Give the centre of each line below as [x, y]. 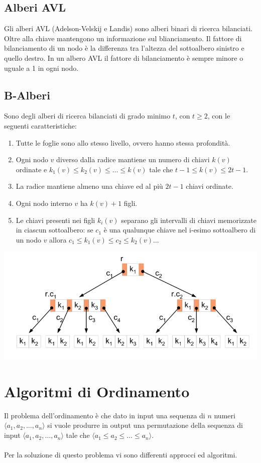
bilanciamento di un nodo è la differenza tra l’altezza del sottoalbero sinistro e [124, 48]
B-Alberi [27, 95]
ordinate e [31, 169]
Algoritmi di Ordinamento [97, 391]
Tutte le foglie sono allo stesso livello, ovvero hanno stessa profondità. [123, 142]
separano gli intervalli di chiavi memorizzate [189, 220]
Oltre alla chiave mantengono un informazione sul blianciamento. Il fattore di [123, 38]
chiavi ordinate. [210, 186]
